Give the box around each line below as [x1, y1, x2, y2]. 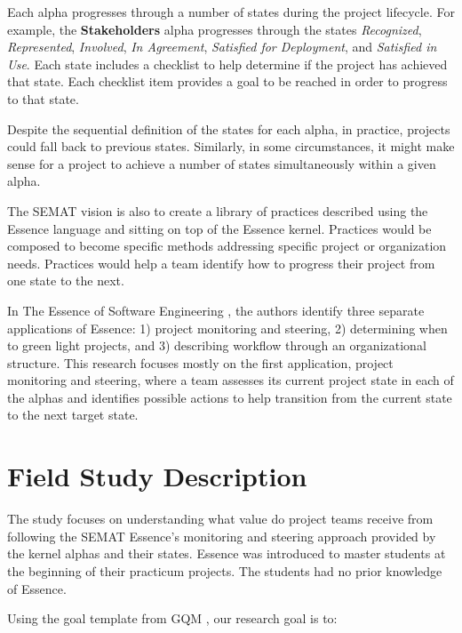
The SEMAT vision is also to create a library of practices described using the [7, 201, 428, 220]
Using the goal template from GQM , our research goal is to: [7, 609, 338, 628]
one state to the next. [7, 271, 124, 290]
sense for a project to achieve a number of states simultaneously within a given [7, 154, 436, 172]
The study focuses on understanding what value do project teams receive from [7, 509, 434, 528]
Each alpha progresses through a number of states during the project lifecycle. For [7, 3, 455, 20]
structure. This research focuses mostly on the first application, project [7, 353, 394, 372]
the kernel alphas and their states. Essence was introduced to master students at [7, 544, 446, 563]
